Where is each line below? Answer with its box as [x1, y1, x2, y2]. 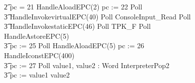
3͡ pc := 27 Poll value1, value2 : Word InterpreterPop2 [4, 60, 170, 70]
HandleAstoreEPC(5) [4, 30, 69, 41]
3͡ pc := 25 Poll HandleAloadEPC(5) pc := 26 [4, 40, 144, 51]
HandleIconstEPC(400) [4, 50, 75, 60]
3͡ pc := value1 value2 [4, 70, 70, 80]
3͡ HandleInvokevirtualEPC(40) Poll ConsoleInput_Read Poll [4, 11, 191, 21]
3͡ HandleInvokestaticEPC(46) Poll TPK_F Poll [4, 21, 151, 31]
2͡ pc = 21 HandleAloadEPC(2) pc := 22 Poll [4, 1, 143, 11]
